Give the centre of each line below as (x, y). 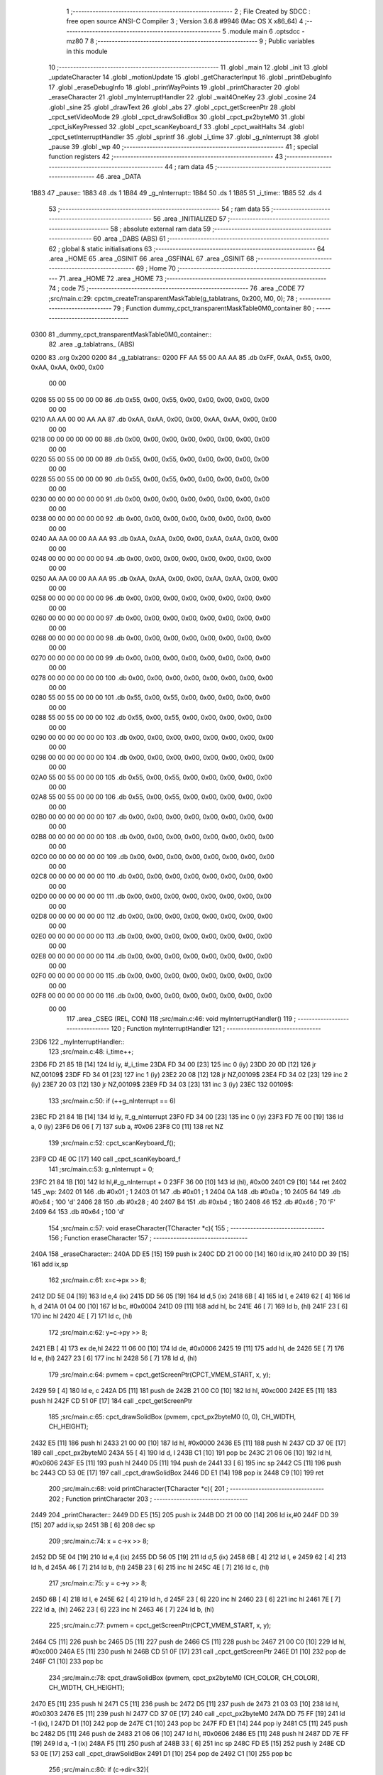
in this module (87, 51)
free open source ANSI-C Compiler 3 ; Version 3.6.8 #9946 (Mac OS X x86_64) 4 (185, 21)
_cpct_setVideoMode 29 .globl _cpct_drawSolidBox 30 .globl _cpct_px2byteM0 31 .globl (177, 116)
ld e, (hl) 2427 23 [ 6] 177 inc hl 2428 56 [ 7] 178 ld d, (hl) (114, 1358)
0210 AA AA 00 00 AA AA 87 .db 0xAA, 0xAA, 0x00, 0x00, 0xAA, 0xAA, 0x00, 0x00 (154, 420)
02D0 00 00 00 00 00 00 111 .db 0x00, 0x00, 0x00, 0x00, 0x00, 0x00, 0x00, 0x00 (151, 896)
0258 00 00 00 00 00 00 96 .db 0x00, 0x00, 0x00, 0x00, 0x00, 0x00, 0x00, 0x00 (151, 598)
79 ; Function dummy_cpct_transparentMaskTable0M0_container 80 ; (214, 308)
